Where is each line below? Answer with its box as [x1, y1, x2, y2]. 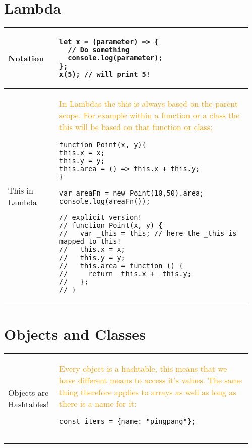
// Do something [68, 46, 130, 54]
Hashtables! [8, 398, 49, 410]
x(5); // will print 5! [59, 70, 150, 79]
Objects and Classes [4, 324, 146, 344]
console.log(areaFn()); [59, 197, 150, 206]
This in [8, 184, 33, 196]
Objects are [8, 387, 49, 399]
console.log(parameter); [68, 54, 163, 62]
